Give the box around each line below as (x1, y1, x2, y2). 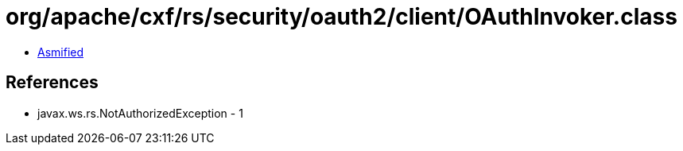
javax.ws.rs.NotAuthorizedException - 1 (37, 106, 243, 120)
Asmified (37, 45, 84, 59)
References (6, 72, 99, 93)
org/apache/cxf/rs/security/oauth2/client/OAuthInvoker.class (6, 3, 677, 30)
